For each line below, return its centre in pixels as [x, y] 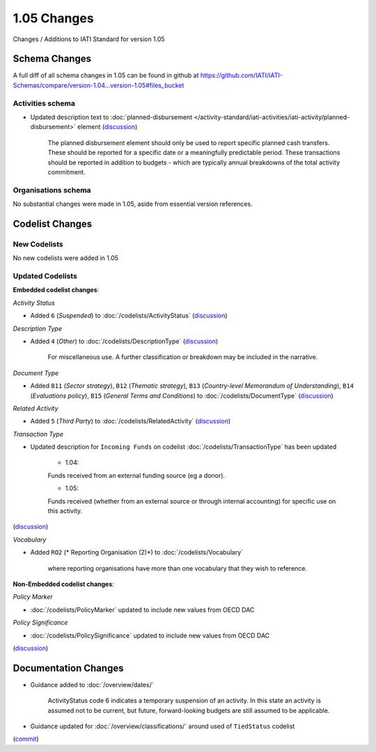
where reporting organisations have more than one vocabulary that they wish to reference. [178, 568]
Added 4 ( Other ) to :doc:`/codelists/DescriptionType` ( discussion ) [124, 341]
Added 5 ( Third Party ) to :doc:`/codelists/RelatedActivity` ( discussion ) [131, 421]
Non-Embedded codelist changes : [63, 584]
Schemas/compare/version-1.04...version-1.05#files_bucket [99, 85]
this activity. [65, 511]
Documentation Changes [68, 668]
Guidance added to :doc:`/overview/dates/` [92, 684]
